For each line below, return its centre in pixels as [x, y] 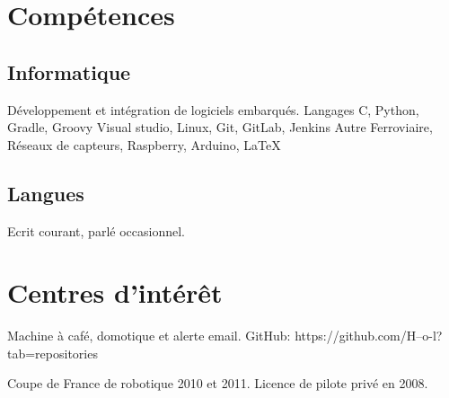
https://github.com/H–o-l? [369, 336]
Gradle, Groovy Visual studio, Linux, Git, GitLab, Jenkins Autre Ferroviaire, [220, 127]
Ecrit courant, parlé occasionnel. [96, 230]
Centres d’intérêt [115, 292]
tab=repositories [53, 353]
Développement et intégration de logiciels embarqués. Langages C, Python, [213, 109]
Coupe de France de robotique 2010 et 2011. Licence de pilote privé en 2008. [218, 383]
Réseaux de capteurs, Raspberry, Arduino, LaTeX [144, 144]
